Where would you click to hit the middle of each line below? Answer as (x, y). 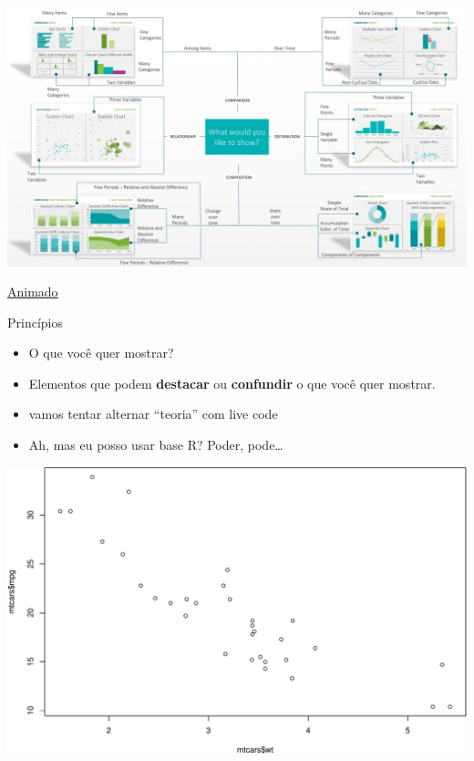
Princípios (35, 322)
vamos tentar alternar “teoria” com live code (153, 414)
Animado (33, 292)
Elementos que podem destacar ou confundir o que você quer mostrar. (232, 383)
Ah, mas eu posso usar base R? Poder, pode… (156, 445)
